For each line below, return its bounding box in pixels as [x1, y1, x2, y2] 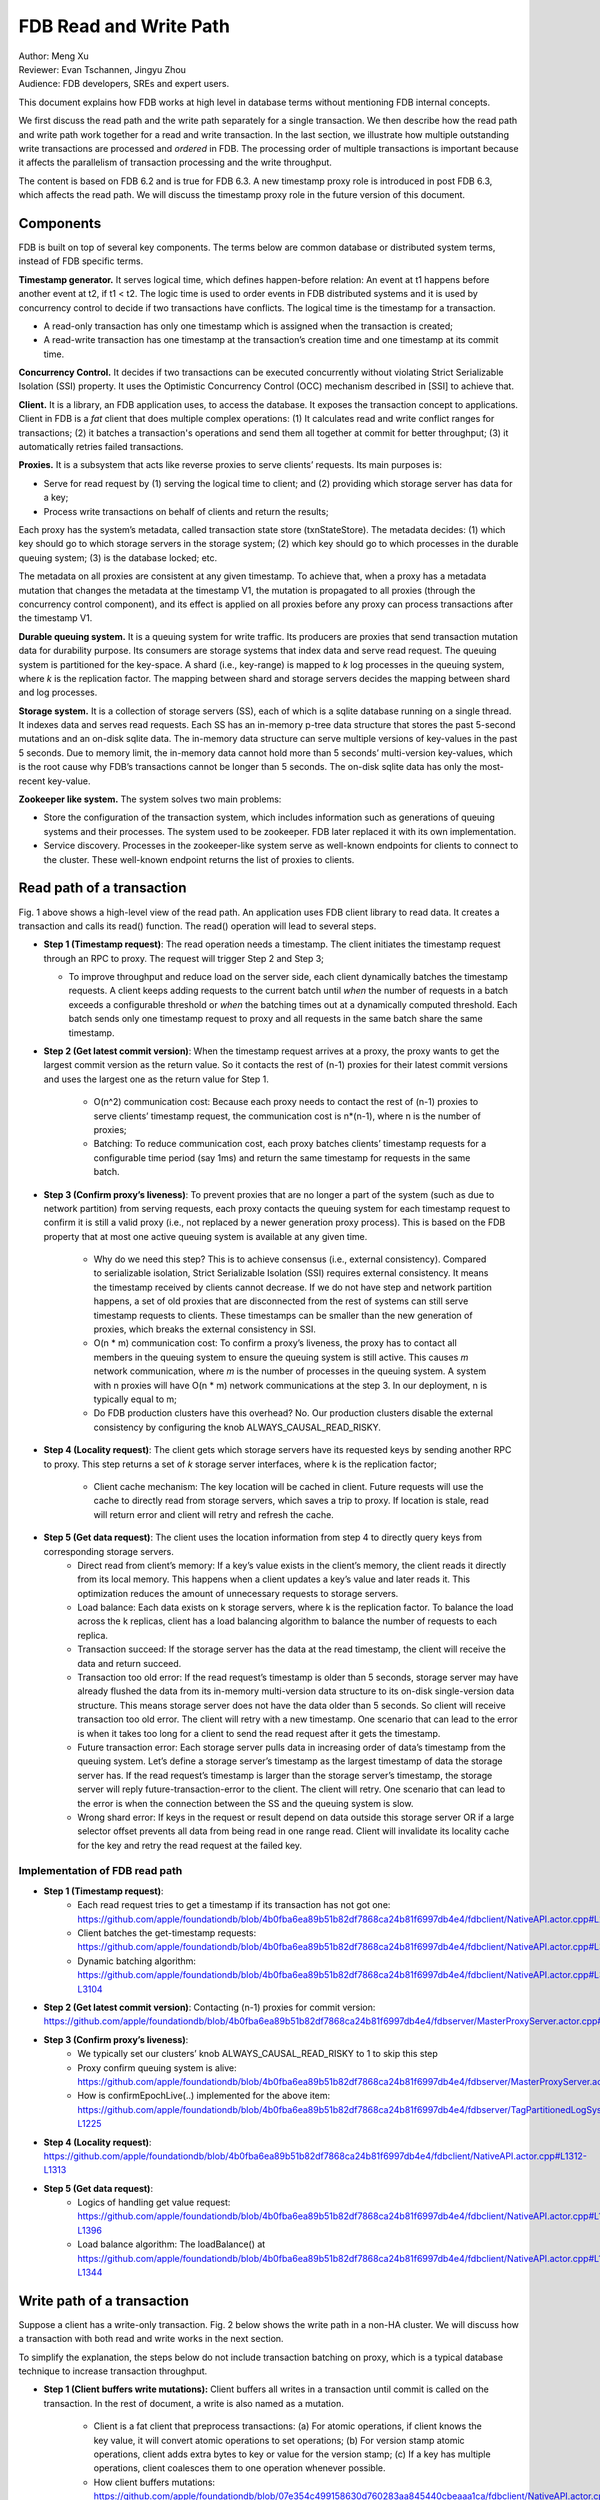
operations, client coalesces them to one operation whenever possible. [93, 2462, 386, 2474]
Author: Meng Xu [18, 50, 89, 62]
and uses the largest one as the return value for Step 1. [43, 1073, 270, 1085]
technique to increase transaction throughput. [18, 2365, 208, 2377]
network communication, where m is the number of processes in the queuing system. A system [93, 1365, 487, 1377]
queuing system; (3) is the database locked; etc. [18, 551, 218, 564]
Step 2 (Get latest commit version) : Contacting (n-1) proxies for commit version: [43, 2001, 376, 2013]
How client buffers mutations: [93, 2476, 215, 2488]
